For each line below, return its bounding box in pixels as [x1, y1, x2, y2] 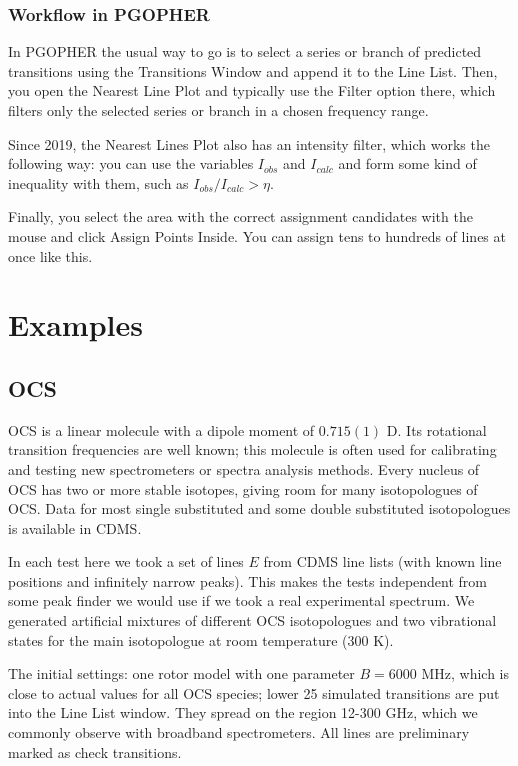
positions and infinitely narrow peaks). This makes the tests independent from [8, 570, 488, 591]
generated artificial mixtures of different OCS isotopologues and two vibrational [8, 610, 497, 631]
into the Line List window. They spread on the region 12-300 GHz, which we [8, 702, 478, 723]
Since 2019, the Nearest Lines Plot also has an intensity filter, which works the [8, 133, 490, 154]
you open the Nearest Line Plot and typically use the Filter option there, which [8, 80, 496, 101]
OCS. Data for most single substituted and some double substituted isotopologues [8, 498, 511, 519]
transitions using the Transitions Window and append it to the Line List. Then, [8, 60, 498, 81]
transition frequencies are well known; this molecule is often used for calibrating [8, 439, 497, 460]
